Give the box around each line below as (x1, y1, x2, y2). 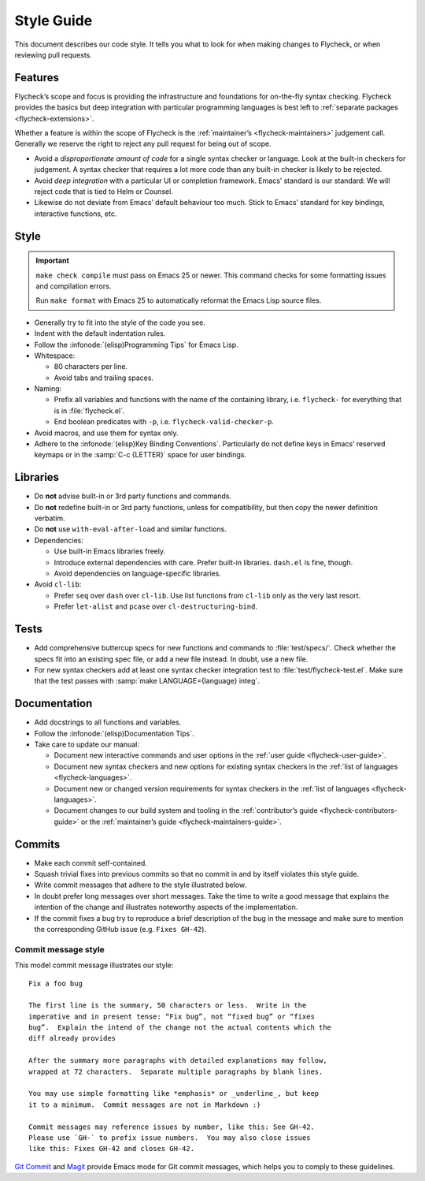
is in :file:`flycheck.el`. (54, 406, 125, 415)
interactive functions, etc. (34, 209, 117, 218)
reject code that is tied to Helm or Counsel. (34, 186, 173, 196)
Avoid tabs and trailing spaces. (54, 373, 153, 382)
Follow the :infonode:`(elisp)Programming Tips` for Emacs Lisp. (34, 340, 239, 349)
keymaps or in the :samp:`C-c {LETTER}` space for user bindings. (34, 450, 247, 460)
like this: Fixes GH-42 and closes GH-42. (28, 1144, 195, 1153)
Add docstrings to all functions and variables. (34, 717, 182, 727)
